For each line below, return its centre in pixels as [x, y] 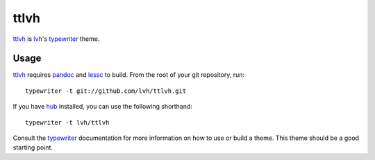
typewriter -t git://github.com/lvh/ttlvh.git [106, 91]
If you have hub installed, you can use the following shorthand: [102, 107]
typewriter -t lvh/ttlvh [67, 122]
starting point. [33, 148]
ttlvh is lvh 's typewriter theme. [56, 39]
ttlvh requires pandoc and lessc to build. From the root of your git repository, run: [129, 75]
